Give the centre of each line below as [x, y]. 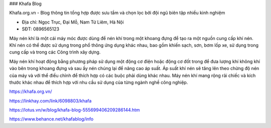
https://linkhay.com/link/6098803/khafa [50, 100]
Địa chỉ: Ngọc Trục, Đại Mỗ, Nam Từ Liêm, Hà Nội [73, 22]
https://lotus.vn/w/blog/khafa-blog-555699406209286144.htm [75, 110]
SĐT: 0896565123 [41, 29]
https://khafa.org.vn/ [31, 91]
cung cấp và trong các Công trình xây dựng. [55, 52]
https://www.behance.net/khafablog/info [51, 119]
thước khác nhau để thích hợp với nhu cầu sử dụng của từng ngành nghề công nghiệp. [99, 82]
